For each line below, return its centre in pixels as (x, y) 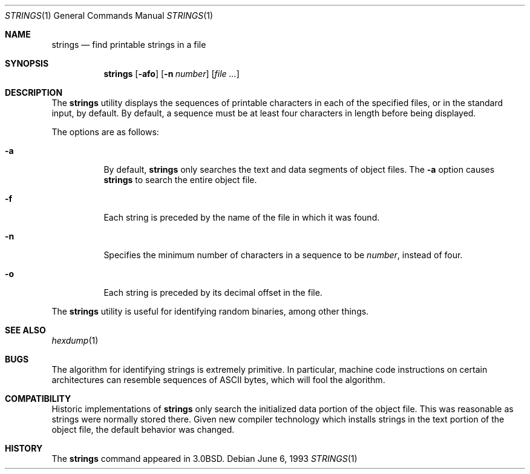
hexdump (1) (75, 340)
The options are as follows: (105, 132)
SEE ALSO (25, 330)
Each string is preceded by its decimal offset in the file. (213, 292)
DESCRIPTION (34, 92)
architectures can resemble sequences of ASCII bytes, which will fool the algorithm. (218, 380)
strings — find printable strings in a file (129, 45)
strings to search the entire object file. (180, 180)
